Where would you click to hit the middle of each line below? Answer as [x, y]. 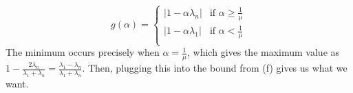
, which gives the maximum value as [264, 52]
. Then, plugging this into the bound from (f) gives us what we [215, 68]
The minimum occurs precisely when [83, 52]
